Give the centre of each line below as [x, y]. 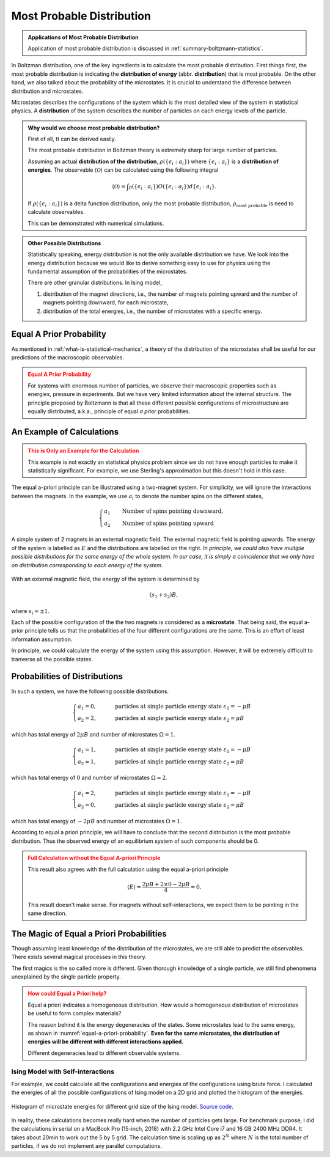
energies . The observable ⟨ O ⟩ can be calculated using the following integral [123, 170]
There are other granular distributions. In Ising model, [95, 283]
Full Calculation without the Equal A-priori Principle [94, 858]
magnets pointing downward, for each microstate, [106, 303]
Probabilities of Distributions [67, 676]
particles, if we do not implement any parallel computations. [86, 1146]
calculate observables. [56, 212]
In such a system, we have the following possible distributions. [90, 691]
